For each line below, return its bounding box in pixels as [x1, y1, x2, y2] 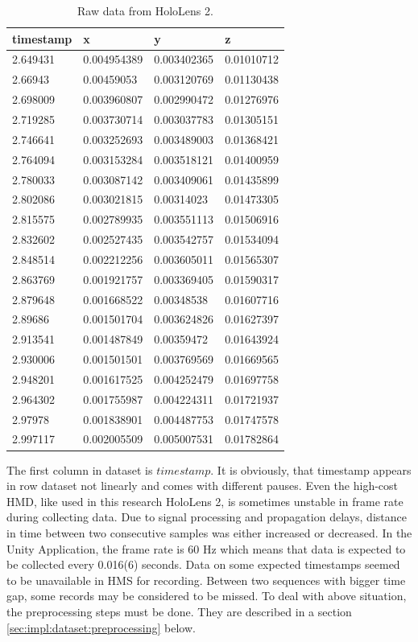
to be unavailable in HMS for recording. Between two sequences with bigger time [6, 571, 406, 588]
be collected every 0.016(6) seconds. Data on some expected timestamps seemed [6, 556, 400, 573]
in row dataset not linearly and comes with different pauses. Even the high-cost [6, 477, 399, 494]
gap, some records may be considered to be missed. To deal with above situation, [6, 587, 407, 604]
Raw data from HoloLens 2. [77, 2, 213, 19]
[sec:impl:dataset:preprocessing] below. [6, 619, 196, 636]
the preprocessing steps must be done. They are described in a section [6, 603, 352, 619]
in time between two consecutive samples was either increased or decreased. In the [6, 524, 412, 541]
